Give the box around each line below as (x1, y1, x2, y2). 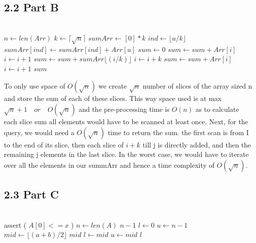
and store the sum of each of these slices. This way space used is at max (4, 93, 222, 103)
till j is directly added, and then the (143, 139, 251, 149)
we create (98, 81, 127, 91)
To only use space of (4, 81, 66, 91)
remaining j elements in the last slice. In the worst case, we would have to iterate (4, 149, 249, 159)
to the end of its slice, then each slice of (4, 139, 124, 149)
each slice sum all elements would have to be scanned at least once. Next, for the (4, 116, 248, 126)
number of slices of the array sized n (143, 81, 253, 91)
